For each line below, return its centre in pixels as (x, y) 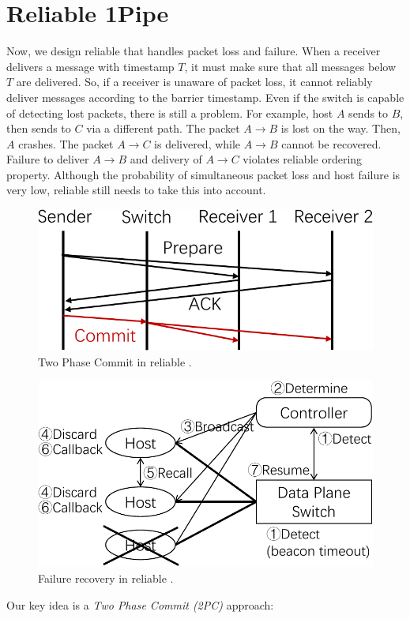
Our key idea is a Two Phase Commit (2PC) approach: (140, 604)
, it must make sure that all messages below (290, 66)
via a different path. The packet (163, 128)
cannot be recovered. (331, 143)
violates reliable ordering (303, 159)
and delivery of (166, 159)
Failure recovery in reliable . (106, 578)
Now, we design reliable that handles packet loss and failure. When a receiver (194, 51)
